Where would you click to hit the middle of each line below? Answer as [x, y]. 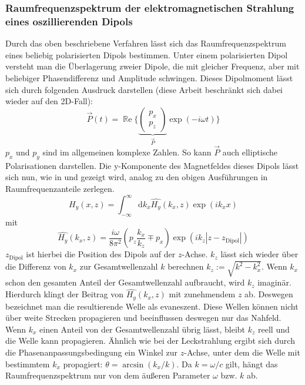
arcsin [133, 365]
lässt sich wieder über [259, 254]
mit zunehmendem [202, 294]
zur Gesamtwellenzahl [119, 266]
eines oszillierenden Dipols [69, 21]
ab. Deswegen [269, 294]
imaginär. [274, 282]
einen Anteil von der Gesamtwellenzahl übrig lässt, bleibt [143, 329]
